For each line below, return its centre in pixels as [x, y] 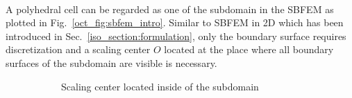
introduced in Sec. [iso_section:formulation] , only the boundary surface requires [176, 36]
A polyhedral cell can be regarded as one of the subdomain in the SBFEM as [170, 9]
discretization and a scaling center [78, 49]
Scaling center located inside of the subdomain [160, 86]
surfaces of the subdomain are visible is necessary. [111, 62]
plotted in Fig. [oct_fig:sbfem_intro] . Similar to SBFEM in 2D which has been [175, 22]
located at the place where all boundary [249, 49]
